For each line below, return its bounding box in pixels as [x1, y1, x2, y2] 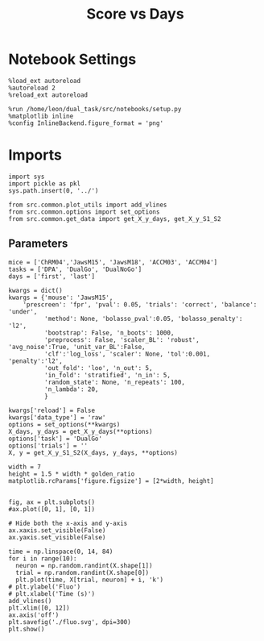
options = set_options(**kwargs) [8, 420, 121, 428]
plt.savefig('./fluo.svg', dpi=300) [8, 618, 131, 626]
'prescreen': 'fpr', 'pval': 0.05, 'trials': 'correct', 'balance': [23, 300, 258, 309]
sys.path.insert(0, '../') [8, 186, 99, 194]
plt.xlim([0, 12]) [8, 604, 70, 612]
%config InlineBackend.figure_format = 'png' [8, 119, 163, 127]
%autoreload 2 [8, 84, 56, 92]
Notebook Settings [8, 50, 137, 69]
